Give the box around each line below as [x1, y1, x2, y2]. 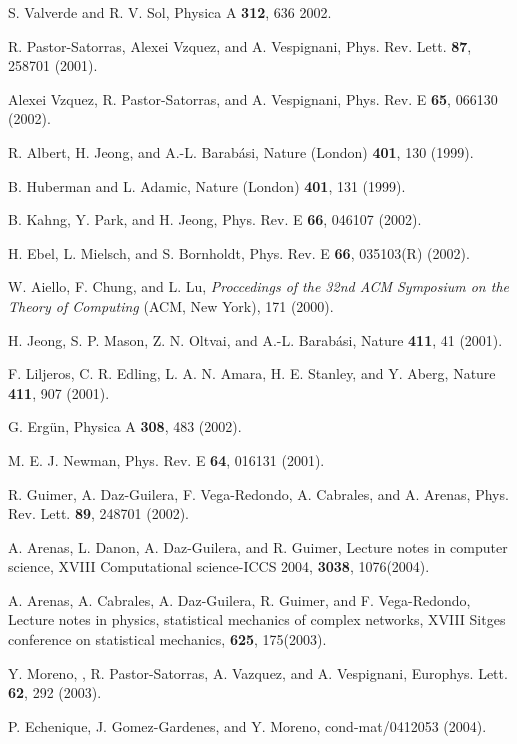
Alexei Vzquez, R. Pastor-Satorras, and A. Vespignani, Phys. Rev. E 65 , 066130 [8, 88, 498, 109]
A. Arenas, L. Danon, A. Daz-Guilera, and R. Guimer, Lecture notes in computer [8, 536, 508, 557]
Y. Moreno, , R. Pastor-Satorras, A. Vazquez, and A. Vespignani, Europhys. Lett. [8, 662, 508, 683]
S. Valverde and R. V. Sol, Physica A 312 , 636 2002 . [8, 2, 332, 22]
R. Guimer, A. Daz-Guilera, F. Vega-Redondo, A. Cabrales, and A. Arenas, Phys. [8, 483, 509, 504]
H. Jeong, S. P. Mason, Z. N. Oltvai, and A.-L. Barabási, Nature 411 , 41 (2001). [8, 329, 503, 350]
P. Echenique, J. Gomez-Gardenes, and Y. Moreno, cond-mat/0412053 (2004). [8, 715, 487, 736]
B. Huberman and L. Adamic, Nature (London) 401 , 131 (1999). [8, 175, 406, 196]
